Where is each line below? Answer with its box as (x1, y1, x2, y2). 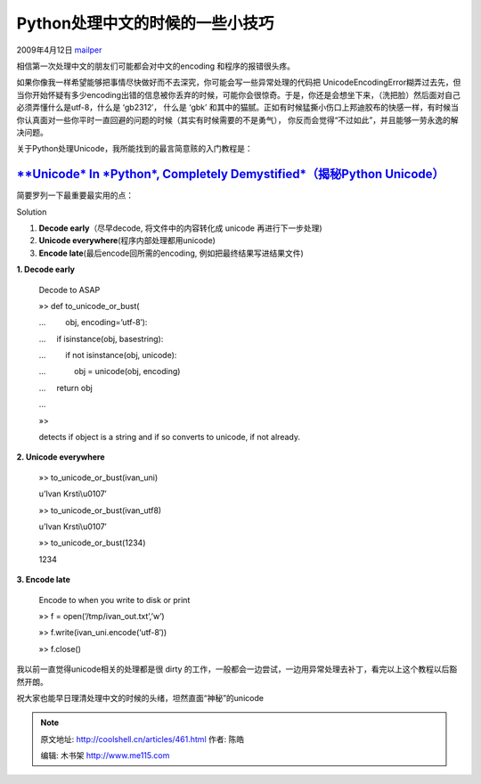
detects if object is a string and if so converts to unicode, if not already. (38, 432, 300, 443)
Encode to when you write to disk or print (38, 594, 191, 605)
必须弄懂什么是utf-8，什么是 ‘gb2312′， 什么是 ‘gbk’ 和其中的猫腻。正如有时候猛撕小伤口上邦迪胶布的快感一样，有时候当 (16, 102, 459, 113)
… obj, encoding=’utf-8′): (38, 317, 148, 328)
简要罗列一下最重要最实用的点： (16, 190, 134, 200)
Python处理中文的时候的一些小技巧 (16, 13, 274, 33)
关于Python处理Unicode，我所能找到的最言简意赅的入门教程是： (16, 143, 253, 154)
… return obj (38, 382, 93, 393)
